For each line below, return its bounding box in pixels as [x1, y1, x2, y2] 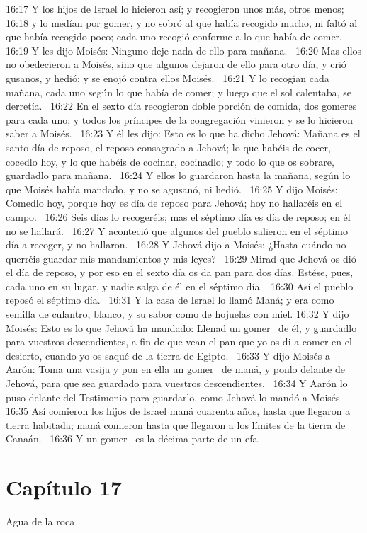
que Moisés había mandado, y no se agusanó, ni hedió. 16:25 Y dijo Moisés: [6, 181, 338, 196]
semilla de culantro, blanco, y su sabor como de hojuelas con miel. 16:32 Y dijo [6, 306, 349, 321]
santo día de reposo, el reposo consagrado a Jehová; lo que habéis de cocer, [6, 139, 331, 154]
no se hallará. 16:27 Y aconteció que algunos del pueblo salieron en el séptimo [6, 223, 348, 238]
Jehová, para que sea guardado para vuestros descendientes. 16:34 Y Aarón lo [6, 376, 348, 391]
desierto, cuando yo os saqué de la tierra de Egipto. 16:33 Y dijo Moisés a [6, 348, 331, 362]
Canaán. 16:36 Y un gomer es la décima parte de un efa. [6, 431, 261, 446]
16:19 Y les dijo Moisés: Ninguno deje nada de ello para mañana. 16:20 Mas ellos [6, 42, 362, 57]
